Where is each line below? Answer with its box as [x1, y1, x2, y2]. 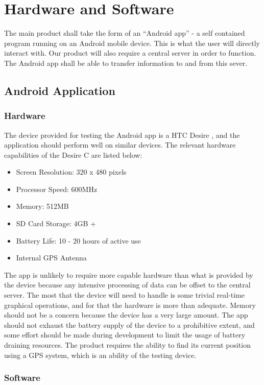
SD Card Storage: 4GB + [16, 218, 96, 229]
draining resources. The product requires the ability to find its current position [4, 340, 251, 350]
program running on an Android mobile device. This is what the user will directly [4, 37, 260, 48]
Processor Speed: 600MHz [16, 183, 98, 194]
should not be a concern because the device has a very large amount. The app [4, 309, 248, 320]
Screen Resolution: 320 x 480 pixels [16, 166, 127, 177]
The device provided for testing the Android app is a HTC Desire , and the [4, 129, 240, 140]
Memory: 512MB [16, 201, 69, 211]
